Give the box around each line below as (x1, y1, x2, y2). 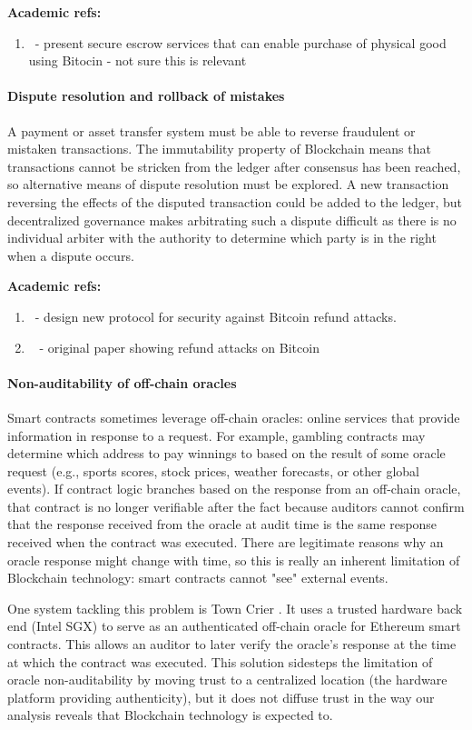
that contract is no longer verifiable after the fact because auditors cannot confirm (7, 496, 465, 515)
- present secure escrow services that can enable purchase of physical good (34, 33, 447, 52)
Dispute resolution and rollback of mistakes (7, 86, 285, 105)
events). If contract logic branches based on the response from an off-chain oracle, (7, 479, 461, 498)
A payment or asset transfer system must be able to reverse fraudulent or (7, 121, 416, 140)
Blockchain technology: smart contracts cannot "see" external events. (7, 568, 388, 587)
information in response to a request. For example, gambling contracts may (7, 425, 426, 445)
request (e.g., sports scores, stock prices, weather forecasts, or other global (7, 461, 420, 480)
